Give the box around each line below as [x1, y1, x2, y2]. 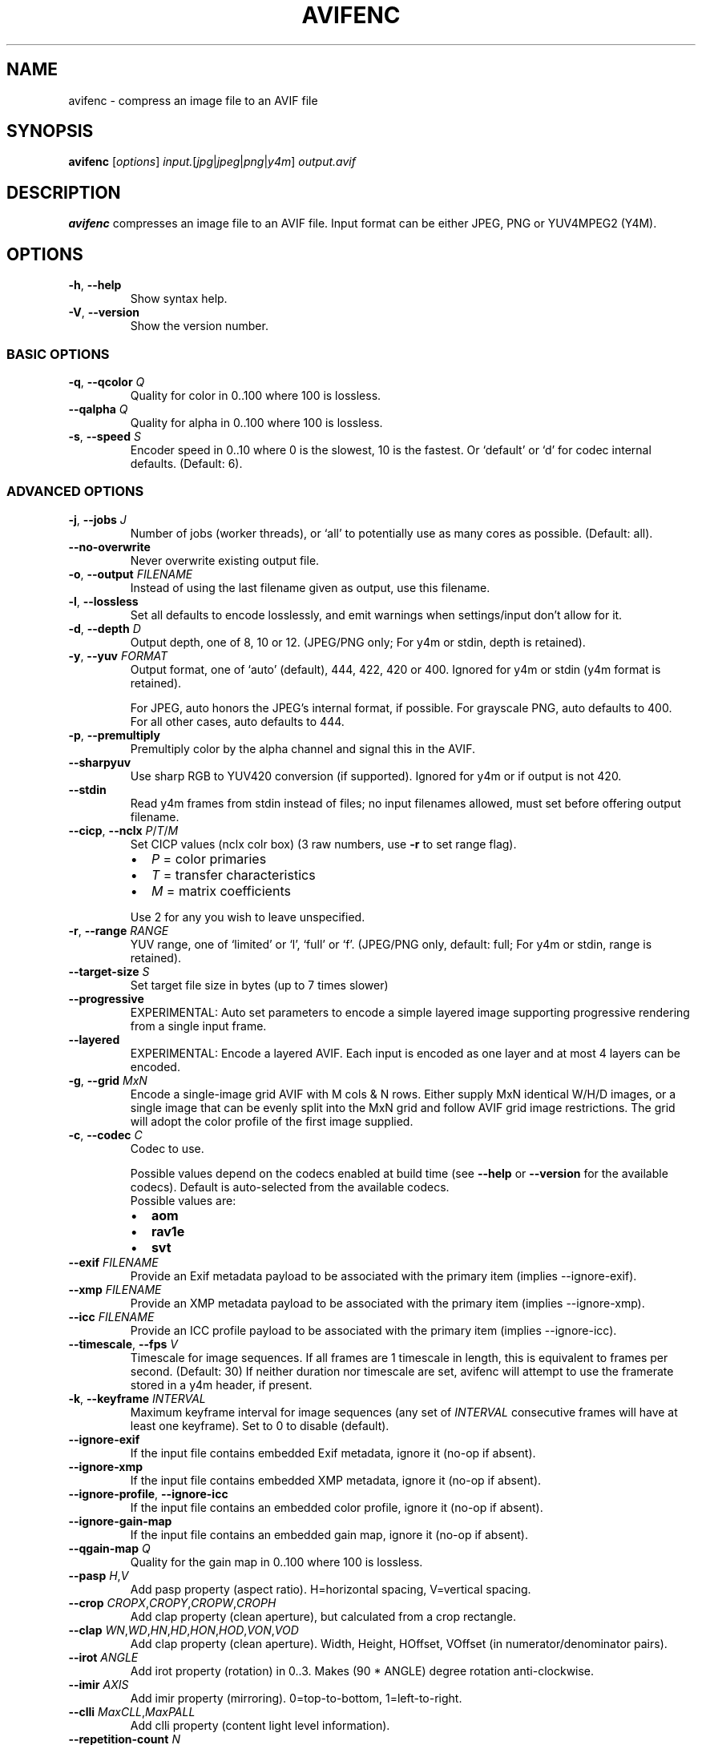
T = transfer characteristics [151, 866, 316, 883]
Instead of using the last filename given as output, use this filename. [130, 580, 490, 594]
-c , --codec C [68, 1127, 143, 1142]
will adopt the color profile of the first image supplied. [130, 1114, 414, 1128]
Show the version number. [130, 319, 268, 333]
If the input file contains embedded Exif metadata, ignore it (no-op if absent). [130, 1445, 536, 1460]
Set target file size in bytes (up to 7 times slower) [130, 977, 389, 992]
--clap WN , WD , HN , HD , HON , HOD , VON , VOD [68, 1622, 299, 1637]
